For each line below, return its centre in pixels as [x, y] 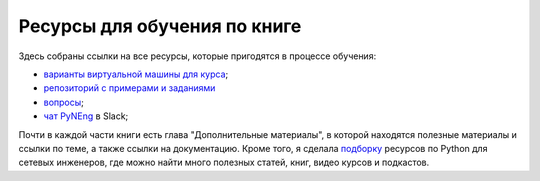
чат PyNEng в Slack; [86, 116]
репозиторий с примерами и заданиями [129, 88]
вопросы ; [64, 102]
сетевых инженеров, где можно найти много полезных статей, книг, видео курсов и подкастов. [224, 162]
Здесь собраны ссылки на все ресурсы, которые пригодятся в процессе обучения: [197, 56]
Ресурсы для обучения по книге [160, 26]
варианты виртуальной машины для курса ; [136, 74]
